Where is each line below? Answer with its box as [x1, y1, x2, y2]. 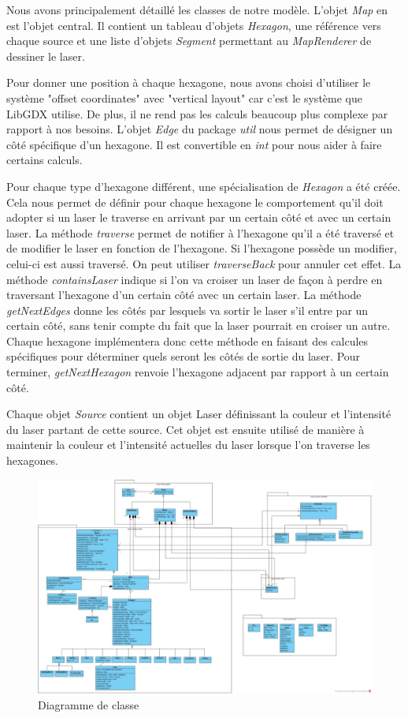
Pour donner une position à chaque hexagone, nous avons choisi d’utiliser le [6, 74, 371, 91]
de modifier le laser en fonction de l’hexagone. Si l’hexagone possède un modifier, [6, 240, 397, 256]
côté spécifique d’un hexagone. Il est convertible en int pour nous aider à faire [6, 136, 382, 152]
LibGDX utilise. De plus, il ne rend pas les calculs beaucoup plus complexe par [6, 105, 388, 122]
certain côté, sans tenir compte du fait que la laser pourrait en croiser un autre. [6, 317, 391, 334]
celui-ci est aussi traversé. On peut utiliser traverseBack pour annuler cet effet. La [6, 255, 402, 271]
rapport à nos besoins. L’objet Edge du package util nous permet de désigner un [6, 121, 393, 137]
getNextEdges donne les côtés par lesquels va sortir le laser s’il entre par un [6, 301, 369, 318]
